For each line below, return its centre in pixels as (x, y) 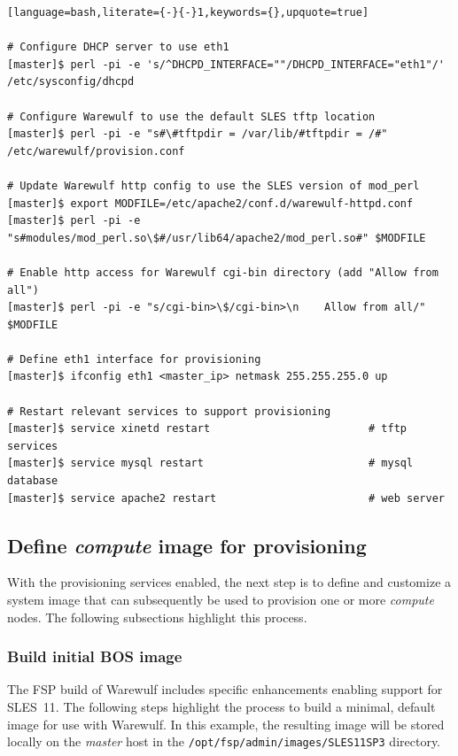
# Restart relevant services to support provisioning (169, 411)
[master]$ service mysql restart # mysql (210, 463)
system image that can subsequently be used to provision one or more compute (221, 600)
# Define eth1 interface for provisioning (134, 359)
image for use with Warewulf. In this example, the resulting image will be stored (226, 724)
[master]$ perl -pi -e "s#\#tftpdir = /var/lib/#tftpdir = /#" (198, 134)
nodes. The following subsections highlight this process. (157, 617)
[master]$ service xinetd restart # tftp (207, 429)
